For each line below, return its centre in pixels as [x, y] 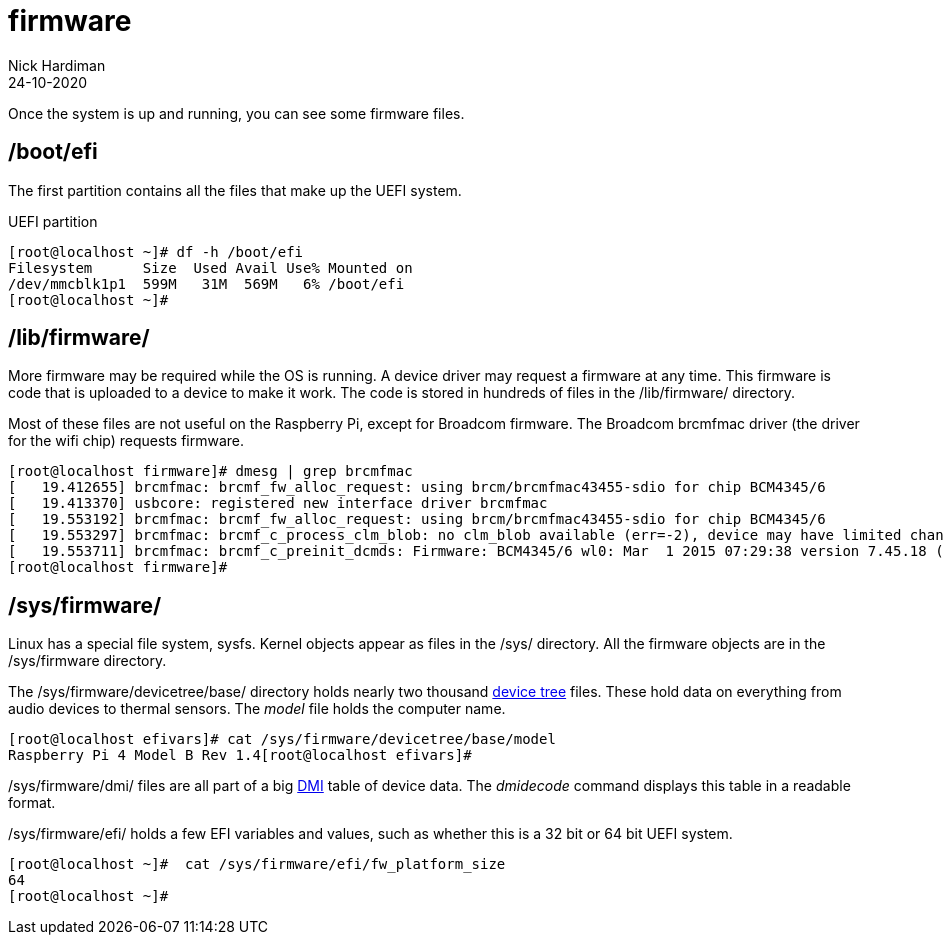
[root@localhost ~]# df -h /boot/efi [156, 251]
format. [32, 803]
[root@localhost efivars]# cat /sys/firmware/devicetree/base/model [282, 739]
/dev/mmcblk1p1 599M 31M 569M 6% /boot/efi [206, 283]
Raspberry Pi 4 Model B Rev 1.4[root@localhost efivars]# [240, 755]
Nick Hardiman [57, 65]
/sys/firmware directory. [87, 661]
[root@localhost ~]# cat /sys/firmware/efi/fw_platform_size [257, 864]
